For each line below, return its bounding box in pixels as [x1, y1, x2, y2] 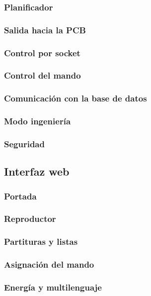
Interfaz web [4, 164, 70, 179]
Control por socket [4, 46, 80, 59]
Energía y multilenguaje [4, 281, 102, 293]
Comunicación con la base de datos [4, 92, 147, 104]
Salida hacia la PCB [4, 23, 86, 36]
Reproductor [4, 212, 56, 225]
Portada [4, 190, 37, 202]
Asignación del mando [4, 258, 94, 271]
